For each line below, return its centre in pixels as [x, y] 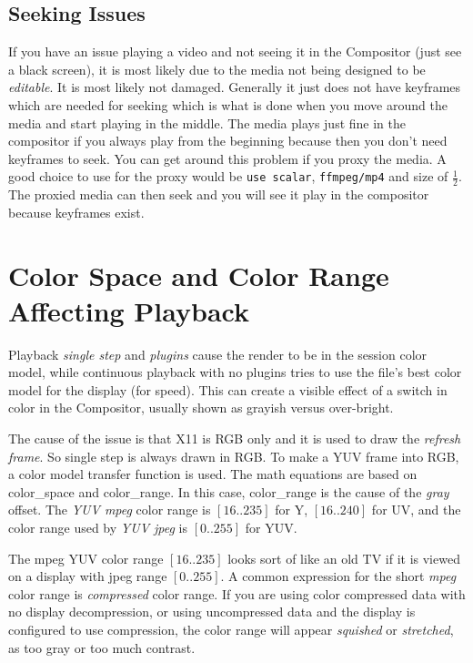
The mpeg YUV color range [86, 558]
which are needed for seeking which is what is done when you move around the [228, 104]
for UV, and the [416, 510]
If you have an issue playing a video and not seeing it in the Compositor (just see [235, 51]
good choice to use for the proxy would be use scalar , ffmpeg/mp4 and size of [228, 176]
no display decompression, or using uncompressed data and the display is [212, 612]
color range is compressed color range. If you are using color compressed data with [237, 593]
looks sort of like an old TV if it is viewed [344, 558]
